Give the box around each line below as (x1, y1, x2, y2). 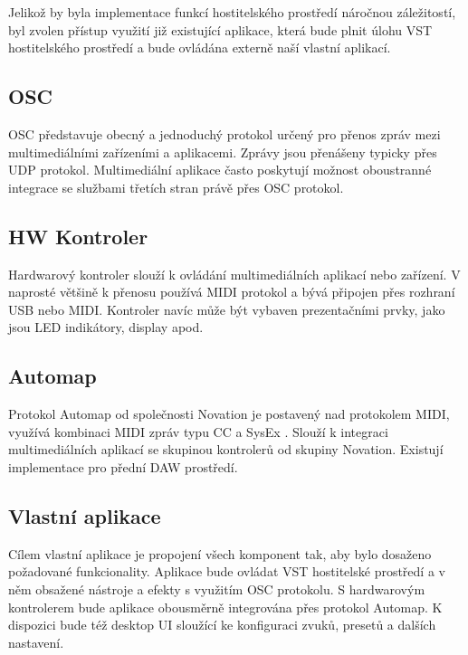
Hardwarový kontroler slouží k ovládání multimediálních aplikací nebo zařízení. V (8, 264, 461, 283)
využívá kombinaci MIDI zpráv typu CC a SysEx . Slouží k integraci (8, 422, 388, 441)
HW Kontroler (8, 222, 148, 250)
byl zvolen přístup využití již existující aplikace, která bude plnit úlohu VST (8, 20, 433, 39)
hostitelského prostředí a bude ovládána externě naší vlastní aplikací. (8, 38, 391, 57)
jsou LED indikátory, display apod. (8, 318, 204, 337)
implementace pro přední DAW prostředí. (8, 457, 238, 476)
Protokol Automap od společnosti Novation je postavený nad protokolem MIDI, (8, 404, 450, 423)
